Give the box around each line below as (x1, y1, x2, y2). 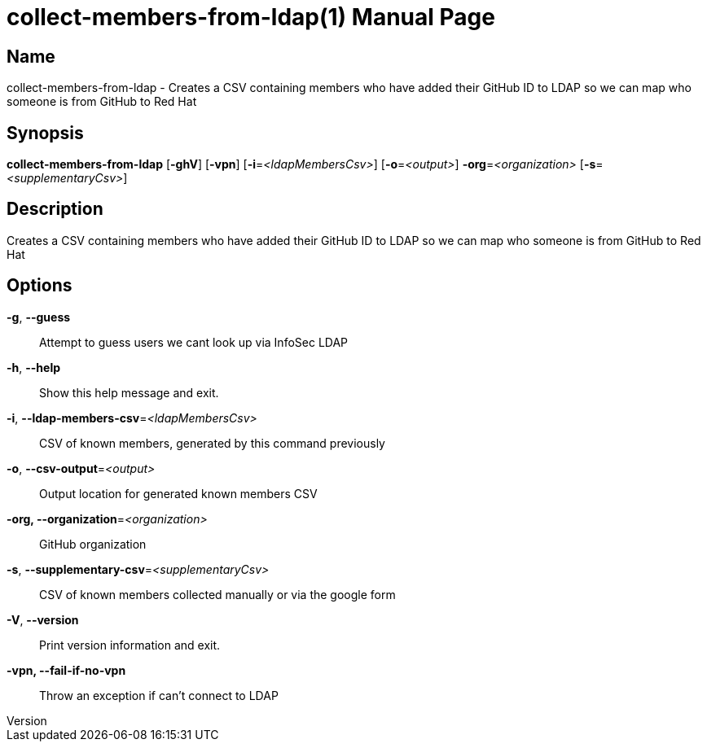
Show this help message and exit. (39, 385, 219, 400)
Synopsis (7, 122, 84, 143)
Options (7, 275, 72, 296)
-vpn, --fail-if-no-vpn (7, 663, 126, 677)
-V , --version (7, 612, 79, 627)
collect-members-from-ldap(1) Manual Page (7, 3, 495, 31)
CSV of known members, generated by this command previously (39, 435, 385, 450)
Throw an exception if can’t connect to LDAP (39, 688, 279, 702)
